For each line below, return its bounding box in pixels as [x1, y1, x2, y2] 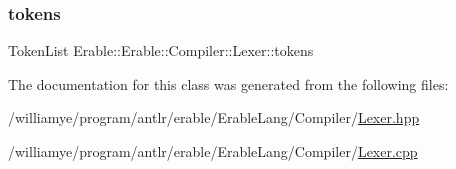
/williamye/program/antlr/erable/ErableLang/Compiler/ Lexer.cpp [8, 141, 418, 161]
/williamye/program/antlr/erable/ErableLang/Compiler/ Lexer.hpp [8, 107, 420, 128]
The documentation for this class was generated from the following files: [8, 73, 449, 94]
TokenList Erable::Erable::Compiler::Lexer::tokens [8, 40, 314, 61]
